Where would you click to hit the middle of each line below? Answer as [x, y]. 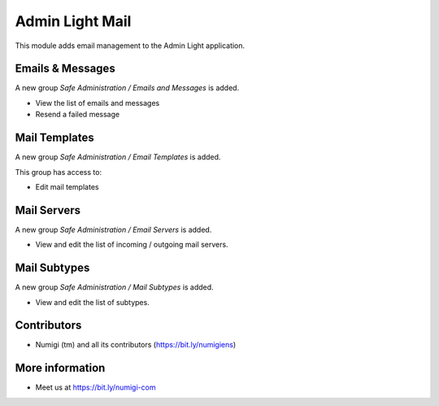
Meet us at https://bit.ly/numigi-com [96, 387]
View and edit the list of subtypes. [92, 302]
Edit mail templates [67, 186]
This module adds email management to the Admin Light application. [130, 46]
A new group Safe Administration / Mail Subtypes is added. [115, 287]
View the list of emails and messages [98, 103]
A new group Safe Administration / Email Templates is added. [118, 157]
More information [60, 368]
